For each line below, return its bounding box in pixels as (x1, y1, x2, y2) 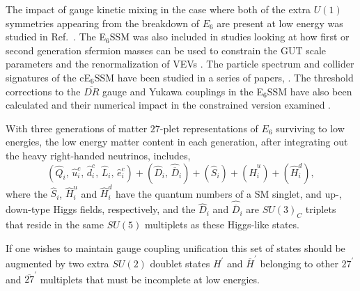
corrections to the (6, 84, 81, 98)
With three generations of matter (6, 120, 148, 135)
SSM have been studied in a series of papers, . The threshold (94, 70, 354, 84)
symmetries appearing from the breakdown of (6, 15, 199, 30)
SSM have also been (267, 84, 352, 98)
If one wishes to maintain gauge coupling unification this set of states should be (6, 240, 345, 255)
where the (6, 186, 47, 200)
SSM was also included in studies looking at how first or (109, 29, 350, 44)
